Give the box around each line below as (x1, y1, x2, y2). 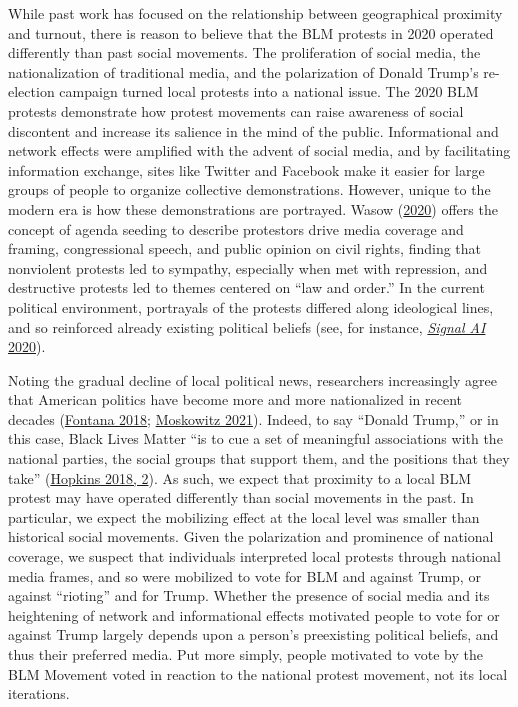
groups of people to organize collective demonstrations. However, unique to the (8, 179, 491, 200)
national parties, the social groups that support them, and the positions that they (8, 448, 510, 469)
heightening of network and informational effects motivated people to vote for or (8, 604, 500, 625)
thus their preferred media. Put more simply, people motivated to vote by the (8, 644, 483, 664)
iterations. (8, 683, 70, 704)
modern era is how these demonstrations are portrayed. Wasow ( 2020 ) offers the (8, 198, 498, 219)
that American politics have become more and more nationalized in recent (8, 389, 463, 410)
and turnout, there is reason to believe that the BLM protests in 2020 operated (8, 22, 494, 43)
